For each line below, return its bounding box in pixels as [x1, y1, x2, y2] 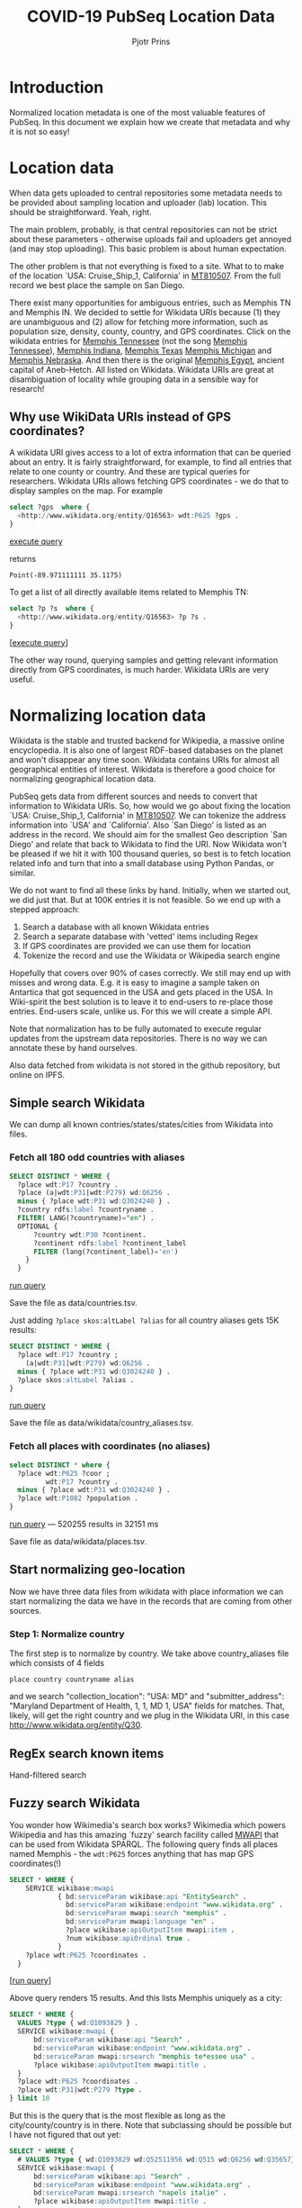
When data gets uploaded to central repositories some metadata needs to [9, 187, 283, 198]
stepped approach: [9, 903, 80, 915]
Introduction [9, 77, 104, 97]
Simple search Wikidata [9, 1096, 146, 1111]
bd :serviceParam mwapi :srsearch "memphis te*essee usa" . [32, 2051, 255, 2061]
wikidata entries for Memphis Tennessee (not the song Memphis [9, 335, 248, 346]
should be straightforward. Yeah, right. [9, 206, 153, 217]
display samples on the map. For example [9, 485, 164, 496]
